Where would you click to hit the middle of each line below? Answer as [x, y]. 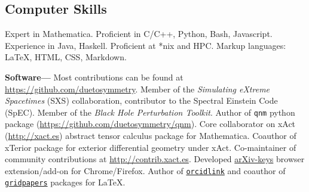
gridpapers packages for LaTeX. [65, 182]
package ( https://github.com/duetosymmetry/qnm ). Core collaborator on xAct [150, 124]
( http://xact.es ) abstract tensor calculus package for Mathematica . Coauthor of [151, 136]
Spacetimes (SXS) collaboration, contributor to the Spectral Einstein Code [141, 100]
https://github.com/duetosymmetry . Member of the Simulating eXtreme [137, 89]
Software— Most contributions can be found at [94, 77]
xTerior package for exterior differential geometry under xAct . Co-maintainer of [151, 147]
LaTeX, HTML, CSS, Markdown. [66, 57]
